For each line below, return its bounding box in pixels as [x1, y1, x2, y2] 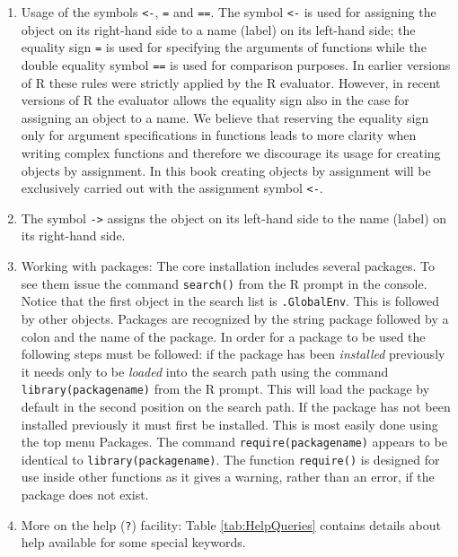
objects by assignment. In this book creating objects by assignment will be [21, 161, 431, 179]
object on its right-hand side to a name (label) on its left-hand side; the [21, 20, 416, 39]
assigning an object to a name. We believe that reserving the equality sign [21, 108, 429, 126]
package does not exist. [21, 485, 149, 504]
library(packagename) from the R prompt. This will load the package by [21, 379, 430, 398]
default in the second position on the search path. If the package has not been [21, 396, 451, 415]
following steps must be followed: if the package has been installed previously [21, 344, 445, 363]
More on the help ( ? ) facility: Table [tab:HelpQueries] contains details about [21, 515, 442, 534]
